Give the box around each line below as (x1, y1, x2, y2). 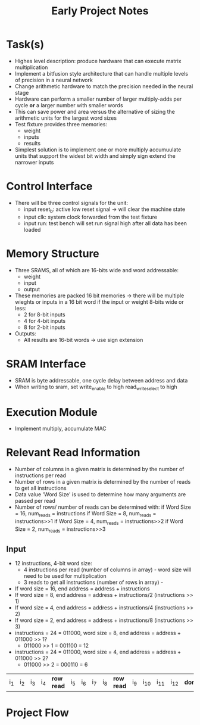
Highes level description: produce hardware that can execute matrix (14, 57, 182, 64)
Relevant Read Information (6, 446, 140, 459)
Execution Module (6, 405, 98, 419)
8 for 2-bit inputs (23, 323, 65, 331)
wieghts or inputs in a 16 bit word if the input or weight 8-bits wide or (14, 298, 184, 305)
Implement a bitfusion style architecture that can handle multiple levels (14, 70, 189, 77)
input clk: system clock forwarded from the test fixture (23, 213, 158, 220)
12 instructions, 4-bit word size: (14, 560, 92, 567)
